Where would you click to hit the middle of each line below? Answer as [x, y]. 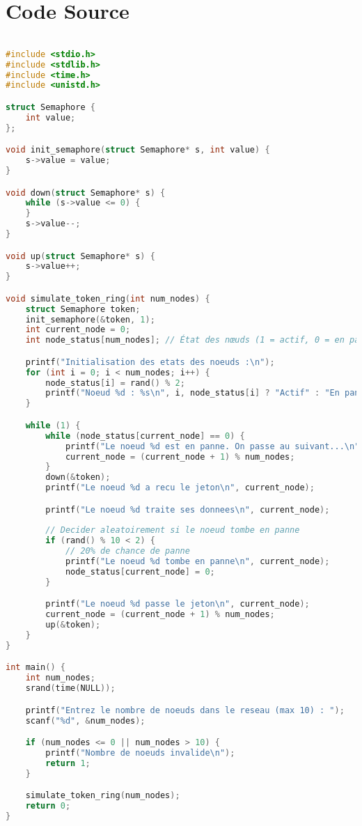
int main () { [36, 668]
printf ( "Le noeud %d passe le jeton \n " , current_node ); [178, 604]
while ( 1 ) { [53, 425]
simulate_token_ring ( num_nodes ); [103, 796]
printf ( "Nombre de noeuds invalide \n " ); [140, 753]
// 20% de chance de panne [127, 551]
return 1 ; [68, 763]
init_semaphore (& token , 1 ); [90, 319]
